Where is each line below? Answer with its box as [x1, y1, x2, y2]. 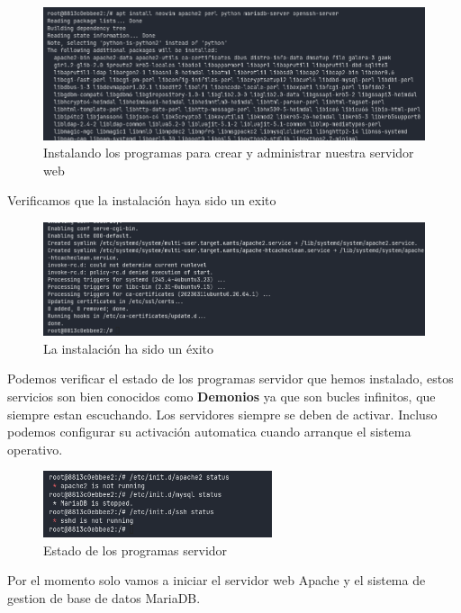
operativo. [7, 439, 63, 458]
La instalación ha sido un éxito [43, 338, 213, 357]
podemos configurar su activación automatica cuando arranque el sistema [7, 422, 411, 441]
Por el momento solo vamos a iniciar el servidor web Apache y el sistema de [7, 571, 426, 590]
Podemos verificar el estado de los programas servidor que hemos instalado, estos [7, 369, 454, 388]
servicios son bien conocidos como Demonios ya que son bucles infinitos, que [7, 387, 436, 405]
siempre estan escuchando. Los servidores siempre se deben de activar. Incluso [7, 404, 438, 423]
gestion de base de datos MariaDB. [7, 588, 201, 607]
